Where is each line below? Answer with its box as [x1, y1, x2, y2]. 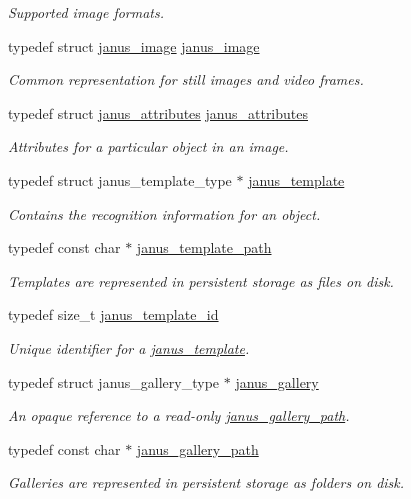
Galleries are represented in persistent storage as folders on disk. [8, 472, 405, 493]
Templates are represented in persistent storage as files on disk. [8, 270, 394, 291]
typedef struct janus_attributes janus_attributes [8, 102, 309, 123]
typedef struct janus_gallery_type [8, 371, 220, 392]
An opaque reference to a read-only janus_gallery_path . [8, 405, 350, 426]
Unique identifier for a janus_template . [8, 337, 250, 358]
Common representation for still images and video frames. [8, 69, 364, 90]
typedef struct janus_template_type [8, 169, 232, 190]
